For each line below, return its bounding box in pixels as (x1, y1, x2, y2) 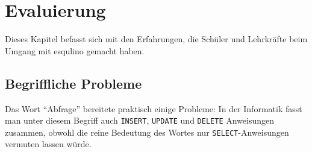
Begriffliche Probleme (5, 74, 142, 92)
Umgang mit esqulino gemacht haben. (5, 44, 145, 57)
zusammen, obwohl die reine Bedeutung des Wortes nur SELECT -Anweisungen (5, 125, 289, 138)
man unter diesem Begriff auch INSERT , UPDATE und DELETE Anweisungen (5, 114, 275, 127)
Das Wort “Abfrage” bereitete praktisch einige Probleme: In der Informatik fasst (5, 102, 302, 115)
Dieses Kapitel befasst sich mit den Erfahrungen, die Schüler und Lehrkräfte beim (5, 33, 308, 45)
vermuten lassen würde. (5, 138, 92, 150)
